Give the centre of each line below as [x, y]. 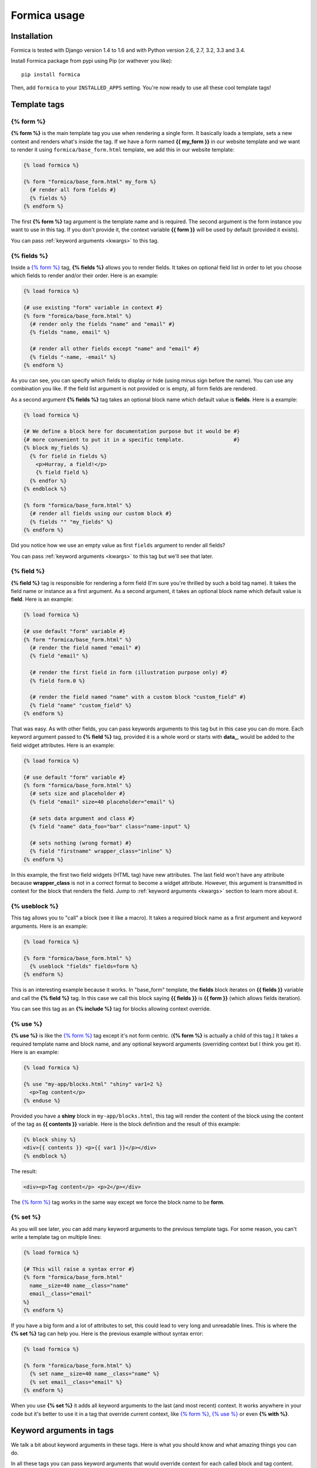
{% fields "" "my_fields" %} [72, 522]
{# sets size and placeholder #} [77, 794]
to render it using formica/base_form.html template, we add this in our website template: [123, 150]
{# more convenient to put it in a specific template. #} [131, 440]
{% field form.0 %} [58, 681]
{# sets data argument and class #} [82, 818]
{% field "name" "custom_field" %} [81, 705]
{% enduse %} [42, 1100]
